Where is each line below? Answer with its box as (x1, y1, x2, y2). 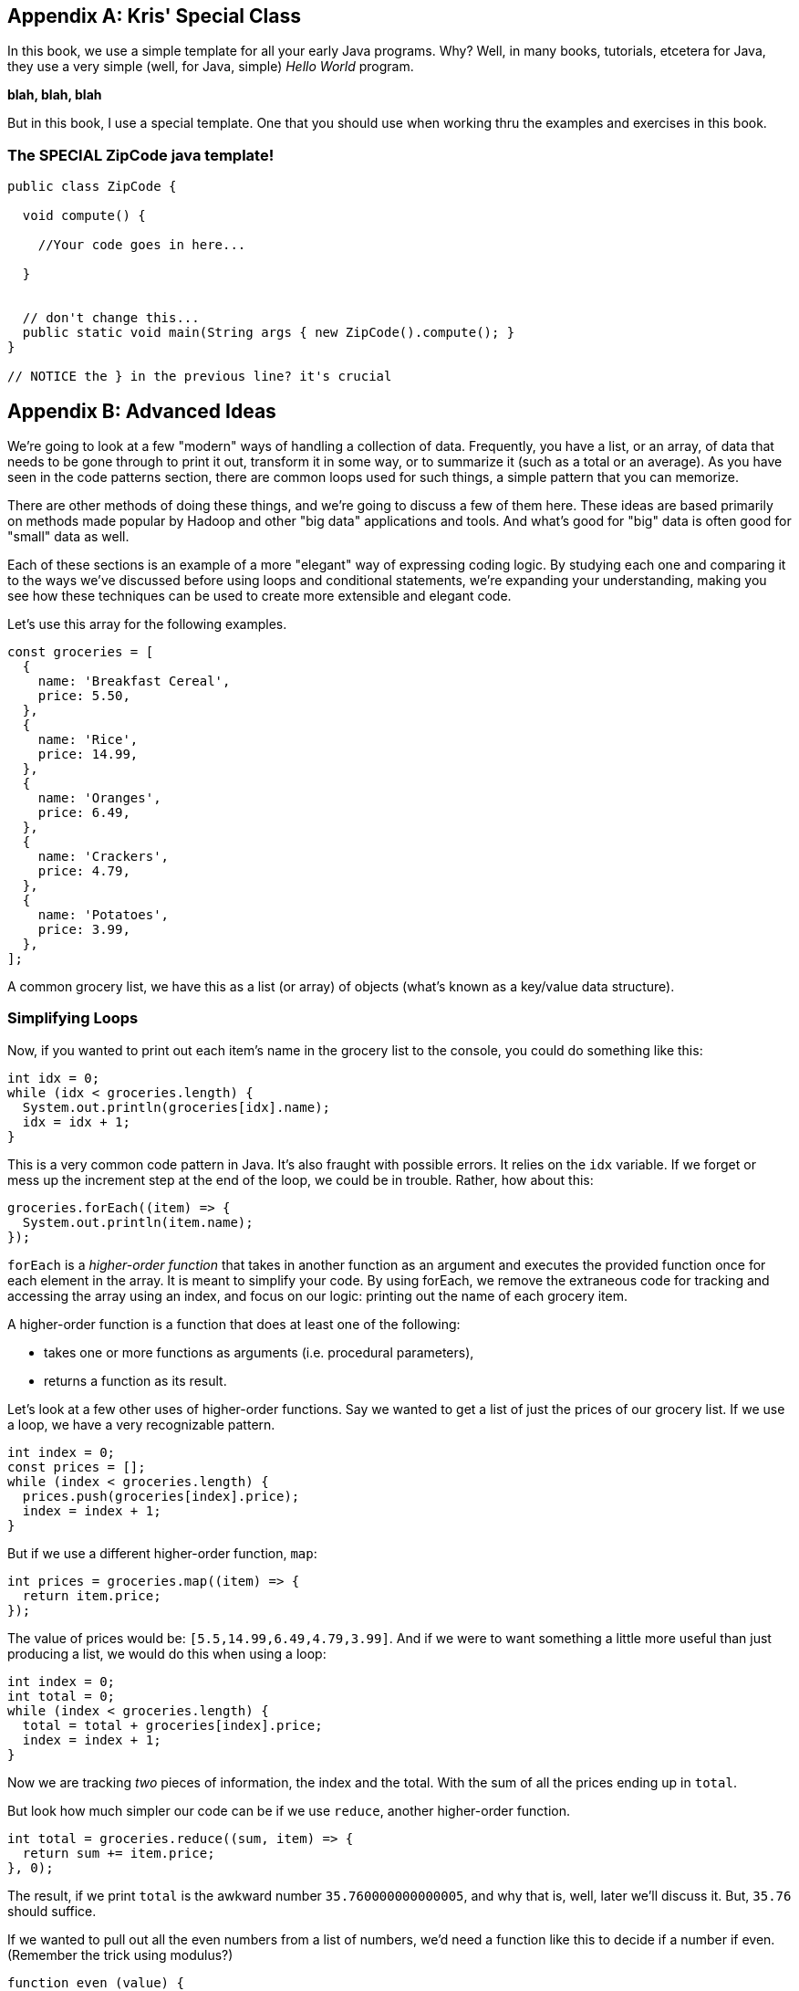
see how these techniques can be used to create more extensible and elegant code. (7, 588, 512, 604)
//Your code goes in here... (37, 237, 246, 253)
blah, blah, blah (7, 87, 102, 103)
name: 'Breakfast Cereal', (37, 674, 231, 689)
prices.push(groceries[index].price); (22, 1488, 300, 1504)
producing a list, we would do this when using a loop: (7, 1645, 327, 1661)
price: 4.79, (37, 864, 130, 879)
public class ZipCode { (7, 179, 177, 194)
